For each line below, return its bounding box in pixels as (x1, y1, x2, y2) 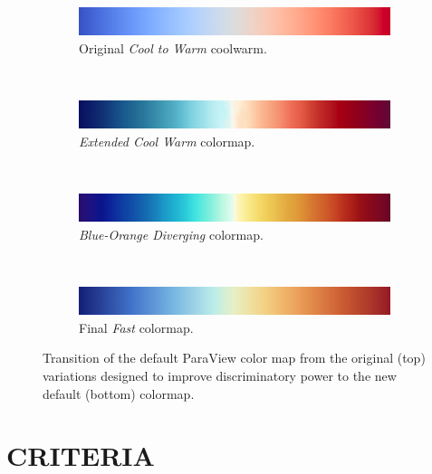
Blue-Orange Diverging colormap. (79, 224, 264, 243)
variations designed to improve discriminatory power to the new (43, 366, 397, 385)
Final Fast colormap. (79, 318, 194, 337)
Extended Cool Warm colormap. (79, 131, 255, 150)
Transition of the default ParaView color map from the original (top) (43, 348, 426, 367)
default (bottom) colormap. (43, 384, 195, 403)
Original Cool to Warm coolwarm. (79, 38, 267, 57)
